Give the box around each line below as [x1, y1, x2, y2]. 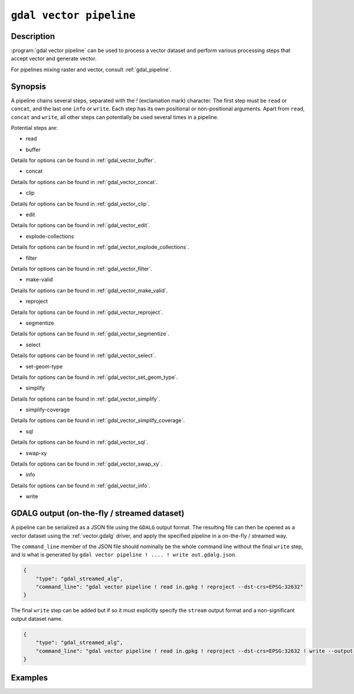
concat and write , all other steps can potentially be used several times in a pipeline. [11, 113, 219, 120]
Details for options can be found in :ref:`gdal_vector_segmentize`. [11, 330, 169, 338]
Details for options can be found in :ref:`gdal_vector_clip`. [11, 200, 150, 207]
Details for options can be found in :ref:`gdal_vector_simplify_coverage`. [11, 417, 185, 424]
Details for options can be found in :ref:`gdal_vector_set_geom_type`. [11, 374, 178, 381]
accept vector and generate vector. [11, 55, 97, 62]
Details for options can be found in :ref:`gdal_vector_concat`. [11, 178, 158, 185]
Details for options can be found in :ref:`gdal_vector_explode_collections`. [11, 244, 189, 251]
